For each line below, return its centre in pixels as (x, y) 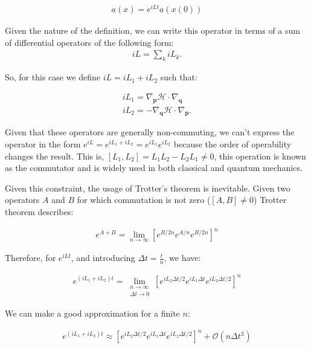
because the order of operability (232, 143)
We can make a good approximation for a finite (92, 313)
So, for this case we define (53, 77)
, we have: (182, 258)
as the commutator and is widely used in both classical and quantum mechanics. (154, 168)
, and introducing (103, 258)
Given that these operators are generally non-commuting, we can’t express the (150, 132)
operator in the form (43, 143)
